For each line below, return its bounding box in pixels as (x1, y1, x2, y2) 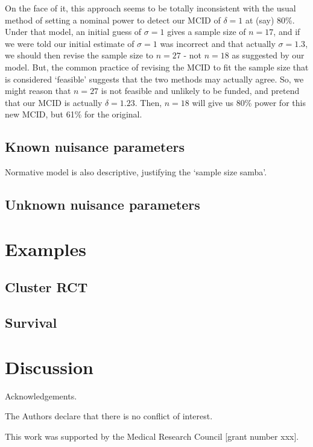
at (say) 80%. (245, 13, 295, 26)
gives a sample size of (167, 25, 246, 38)
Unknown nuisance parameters (5, 195, 200, 214)
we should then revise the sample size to (5, 49, 154, 61)
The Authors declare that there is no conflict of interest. (5, 410, 213, 422)
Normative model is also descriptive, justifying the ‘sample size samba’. (5, 166, 267, 178)
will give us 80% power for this (192, 96, 306, 108)
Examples (5, 236, 86, 261)
